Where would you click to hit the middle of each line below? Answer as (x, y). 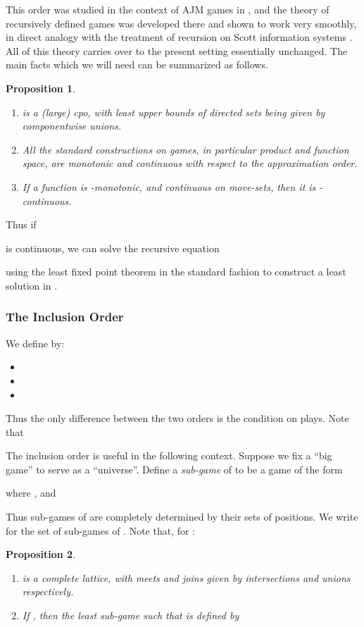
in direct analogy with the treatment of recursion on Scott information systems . (179, 37)
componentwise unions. (72, 126)
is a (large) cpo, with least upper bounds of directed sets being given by (174, 112)
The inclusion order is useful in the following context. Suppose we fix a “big (169, 455)
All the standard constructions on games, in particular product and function (186, 149)
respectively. (48, 591)
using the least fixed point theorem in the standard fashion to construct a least (176, 272)
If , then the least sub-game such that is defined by (131, 615)
